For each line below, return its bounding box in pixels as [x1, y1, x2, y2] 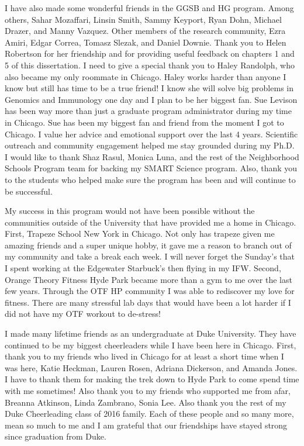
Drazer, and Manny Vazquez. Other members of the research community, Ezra [5, 25, 286, 37]
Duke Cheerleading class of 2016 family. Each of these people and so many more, [5, 407, 294, 420]
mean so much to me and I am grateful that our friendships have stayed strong [5, 419, 288, 431]
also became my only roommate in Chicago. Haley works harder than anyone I [5, 70, 286, 82]
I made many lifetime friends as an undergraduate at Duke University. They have [5, 327, 296, 340]
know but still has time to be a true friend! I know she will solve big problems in [5, 82, 293, 94]
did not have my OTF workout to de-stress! [5, 307, 161, 320]
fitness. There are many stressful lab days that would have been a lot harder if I [5, 296, 291, 308]
